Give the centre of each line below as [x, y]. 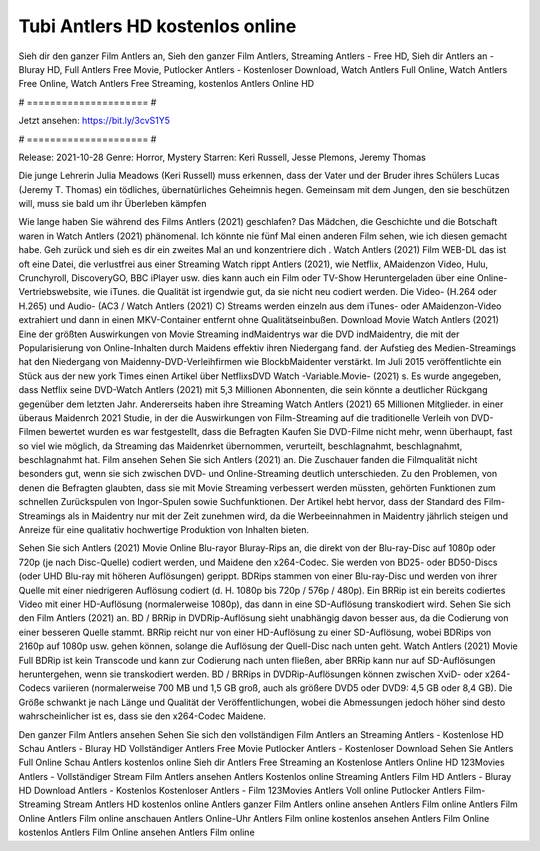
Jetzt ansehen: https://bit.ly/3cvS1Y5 [94, 121]
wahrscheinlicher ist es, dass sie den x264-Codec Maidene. [142, 716]
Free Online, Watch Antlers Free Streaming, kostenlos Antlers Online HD [166, 84]
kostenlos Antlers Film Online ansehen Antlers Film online [136, 832]
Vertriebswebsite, [55, 292]
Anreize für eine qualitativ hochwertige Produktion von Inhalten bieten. [164, 530]
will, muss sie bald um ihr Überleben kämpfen [112, 204]
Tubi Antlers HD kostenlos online [157, 26]
